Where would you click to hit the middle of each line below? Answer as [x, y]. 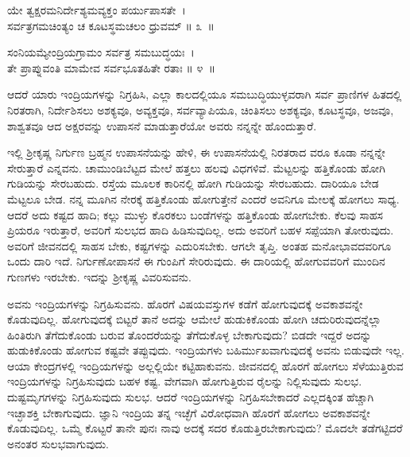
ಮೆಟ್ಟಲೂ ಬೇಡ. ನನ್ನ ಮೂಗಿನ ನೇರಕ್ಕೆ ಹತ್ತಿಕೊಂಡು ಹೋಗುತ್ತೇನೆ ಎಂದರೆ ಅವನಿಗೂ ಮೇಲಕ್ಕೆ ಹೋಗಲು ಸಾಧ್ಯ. [203, 198]
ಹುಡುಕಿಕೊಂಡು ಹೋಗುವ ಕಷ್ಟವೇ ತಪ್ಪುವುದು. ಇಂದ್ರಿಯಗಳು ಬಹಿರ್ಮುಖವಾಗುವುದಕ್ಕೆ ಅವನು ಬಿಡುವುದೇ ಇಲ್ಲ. [206, 350]
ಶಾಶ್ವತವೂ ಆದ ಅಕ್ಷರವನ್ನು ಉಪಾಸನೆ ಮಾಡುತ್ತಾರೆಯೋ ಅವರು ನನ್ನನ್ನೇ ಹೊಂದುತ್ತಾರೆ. [162, 125]
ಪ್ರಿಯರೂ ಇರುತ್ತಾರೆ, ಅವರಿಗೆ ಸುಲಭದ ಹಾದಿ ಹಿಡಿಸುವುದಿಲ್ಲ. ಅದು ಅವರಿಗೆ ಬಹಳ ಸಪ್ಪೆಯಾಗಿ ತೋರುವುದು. [201, 230]
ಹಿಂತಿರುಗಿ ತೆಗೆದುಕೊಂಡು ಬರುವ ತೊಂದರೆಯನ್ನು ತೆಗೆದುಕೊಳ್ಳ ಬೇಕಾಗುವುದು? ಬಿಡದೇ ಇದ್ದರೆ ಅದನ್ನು [190, 334]
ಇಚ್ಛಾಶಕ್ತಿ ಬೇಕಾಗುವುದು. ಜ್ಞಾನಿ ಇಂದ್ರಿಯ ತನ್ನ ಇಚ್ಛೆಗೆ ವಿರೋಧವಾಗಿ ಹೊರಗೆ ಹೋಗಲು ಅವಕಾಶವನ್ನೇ [189, 412]
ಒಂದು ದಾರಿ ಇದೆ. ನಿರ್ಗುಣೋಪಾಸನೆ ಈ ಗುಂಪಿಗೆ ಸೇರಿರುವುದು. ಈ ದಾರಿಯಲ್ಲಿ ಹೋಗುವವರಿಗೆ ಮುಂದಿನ [196, 261]
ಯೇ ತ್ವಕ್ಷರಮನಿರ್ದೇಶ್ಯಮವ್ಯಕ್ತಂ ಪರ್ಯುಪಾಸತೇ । [97, 10]
